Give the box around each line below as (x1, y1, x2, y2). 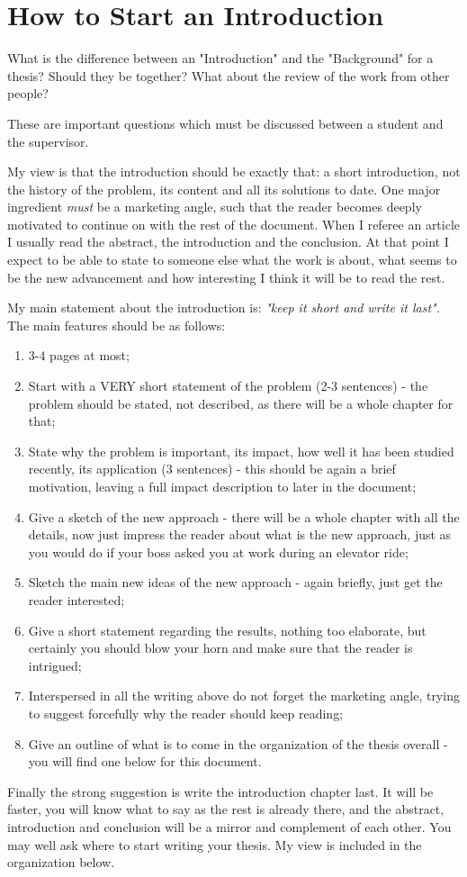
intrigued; (28, 655, 82, 674)
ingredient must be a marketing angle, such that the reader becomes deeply (7, 197, 422, 216)
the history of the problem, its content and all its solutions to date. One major (7, 179, 441, 198)
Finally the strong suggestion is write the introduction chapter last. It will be (7, 782, 434, 800)
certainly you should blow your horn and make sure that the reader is (28, 638, 413, 657)
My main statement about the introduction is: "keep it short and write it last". (7, 298, 440, 317)
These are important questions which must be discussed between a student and (7, 113, 444, 132)
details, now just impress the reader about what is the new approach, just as (28, 525, 452, 544)
